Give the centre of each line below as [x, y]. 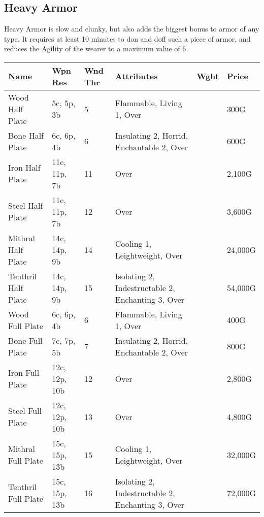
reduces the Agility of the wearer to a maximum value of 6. [96, 49]
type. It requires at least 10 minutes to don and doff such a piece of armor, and [127, 38]
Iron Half [24, 168]
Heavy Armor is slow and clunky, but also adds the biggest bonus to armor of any [132, 29]
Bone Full [25, 340]
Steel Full [25, 411]
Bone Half [26, 135]
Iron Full [24, 373]
